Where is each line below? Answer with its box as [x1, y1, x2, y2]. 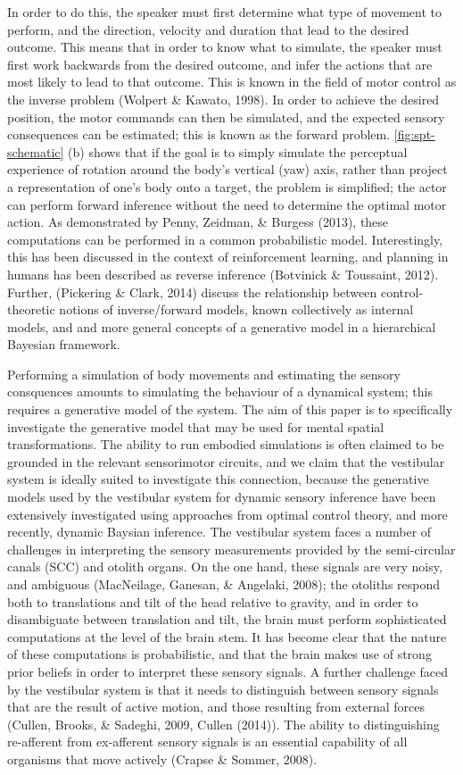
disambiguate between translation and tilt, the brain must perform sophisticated [7, 610, 447, 629]
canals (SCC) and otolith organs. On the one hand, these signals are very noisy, [7, 557, 442, 576]
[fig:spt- [393, 125, 435, 144]
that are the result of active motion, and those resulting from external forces [7, 697, 425, 716]
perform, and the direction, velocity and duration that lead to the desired [7, 20, 409, 38]
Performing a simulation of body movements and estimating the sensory [7, 364, 401, 383]
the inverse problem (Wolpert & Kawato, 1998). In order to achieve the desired [7, 89, 440, 108]
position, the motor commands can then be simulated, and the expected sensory [7, 107, 445, 126]
